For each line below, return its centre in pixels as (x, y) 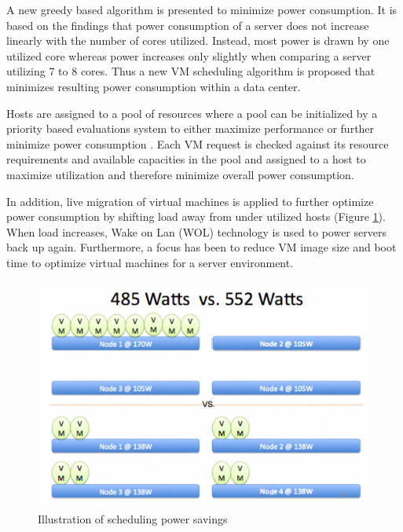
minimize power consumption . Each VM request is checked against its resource (198, 143)
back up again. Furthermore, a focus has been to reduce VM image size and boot (201, 247)
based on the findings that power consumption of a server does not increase (188, 25)
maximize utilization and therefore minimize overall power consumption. (180, 174)
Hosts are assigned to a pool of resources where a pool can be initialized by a (192, 113)
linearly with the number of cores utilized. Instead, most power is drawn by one (198, 40)
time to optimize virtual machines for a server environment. (150, 262)
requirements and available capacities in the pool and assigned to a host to (186, 159)
